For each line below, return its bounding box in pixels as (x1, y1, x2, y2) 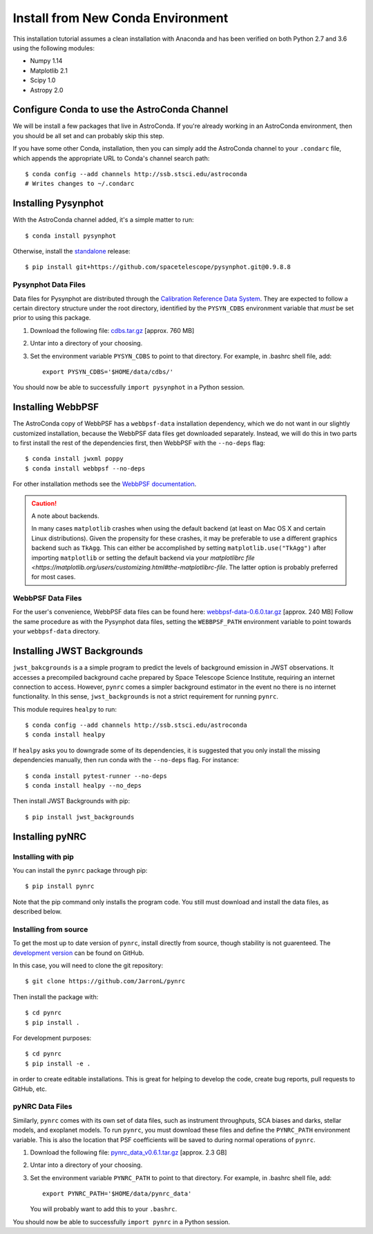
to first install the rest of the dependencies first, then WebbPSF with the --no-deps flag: (12, 439, 265, 447)
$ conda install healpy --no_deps (25, 781, 142, 790)
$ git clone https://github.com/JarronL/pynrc (25, 978, 186, 985)
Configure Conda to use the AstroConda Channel (12, 104, 229, 115)
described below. (12, 907, 62, 915)
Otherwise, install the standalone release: (12, 247, 131, 256)
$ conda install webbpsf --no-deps (25, 464, 146, 473)
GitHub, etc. (12, 1085, 48, 1093)
